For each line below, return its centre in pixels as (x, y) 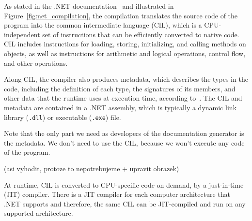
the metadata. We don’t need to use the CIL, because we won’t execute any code (124, 142)
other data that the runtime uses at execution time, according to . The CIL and (123, 98)
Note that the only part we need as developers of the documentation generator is (124, 133)
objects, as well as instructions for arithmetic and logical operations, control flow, (125, 53)
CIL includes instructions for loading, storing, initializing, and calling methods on (125, 44)
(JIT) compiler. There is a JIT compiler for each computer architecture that (117, 194)
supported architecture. (39, 213)
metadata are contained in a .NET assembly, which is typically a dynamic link (120, 107)
